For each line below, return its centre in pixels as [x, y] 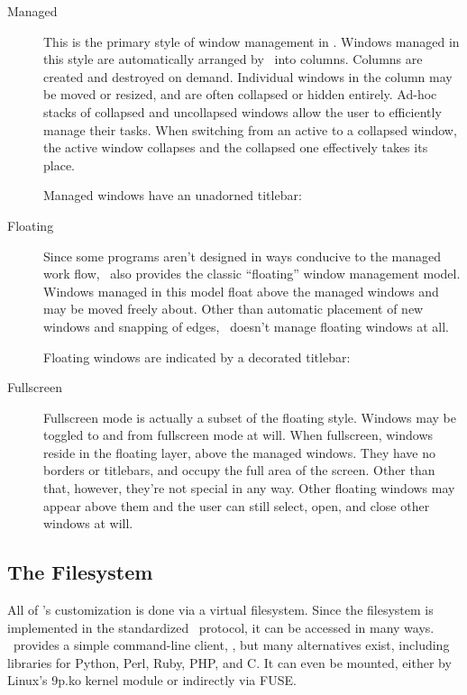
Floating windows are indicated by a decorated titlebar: [197, 357]
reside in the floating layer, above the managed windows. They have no [239, 452]
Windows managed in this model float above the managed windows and [241, 291]
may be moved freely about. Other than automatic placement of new [233, 309]
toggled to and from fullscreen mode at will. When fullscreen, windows [238, 435]
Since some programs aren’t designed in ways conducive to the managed [242, 256]
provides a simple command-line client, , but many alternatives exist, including [231, 645]
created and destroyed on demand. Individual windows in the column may [248, 76]
